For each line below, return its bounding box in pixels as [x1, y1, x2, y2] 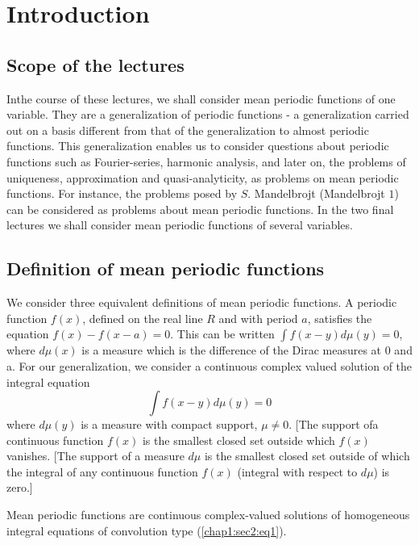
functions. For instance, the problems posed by [6, 185, 238, 202]
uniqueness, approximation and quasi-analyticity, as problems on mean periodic [6, 169, 399, 186]
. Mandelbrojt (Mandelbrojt [247, 185, 385, 202]
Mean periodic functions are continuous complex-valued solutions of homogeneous [6, 506, 410, 523]
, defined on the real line [82, 309, 203, 326]
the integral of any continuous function [6, 463, 198, 480]
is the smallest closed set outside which [142, 431, 335, 448]
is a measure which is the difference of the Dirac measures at [81, 342, 382, 358]
